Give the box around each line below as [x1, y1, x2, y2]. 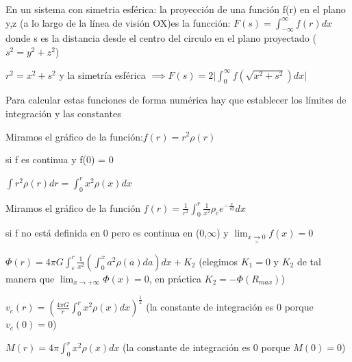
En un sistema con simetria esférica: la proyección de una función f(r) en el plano [5, 2, 346, 16]
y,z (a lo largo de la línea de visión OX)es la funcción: [5, 15, 231, 29]
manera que [5, 271, 55, 285]
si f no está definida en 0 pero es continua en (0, [5, 226, 208, 240]
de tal [297, 254, 321, 268]
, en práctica [149, 271, 201, 285]
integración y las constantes [5, 106, 121, 120]
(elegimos [199, 254, 238, 268]
